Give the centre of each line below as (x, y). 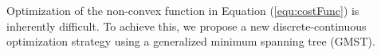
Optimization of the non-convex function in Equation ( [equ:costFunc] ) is (183, 10)
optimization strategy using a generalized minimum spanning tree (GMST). (191, 41)
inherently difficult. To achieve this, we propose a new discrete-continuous (187, 26)
